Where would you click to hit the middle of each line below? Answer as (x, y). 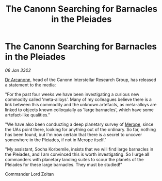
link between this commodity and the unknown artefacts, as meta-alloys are (81, 104)
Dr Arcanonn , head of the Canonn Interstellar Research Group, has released (81, 80)
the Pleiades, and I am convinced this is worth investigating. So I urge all (77, 154)
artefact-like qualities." (28, 115)
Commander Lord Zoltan (30, 174)
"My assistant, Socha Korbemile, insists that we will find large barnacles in (79, 149)
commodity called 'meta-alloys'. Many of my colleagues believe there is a (78, 99)
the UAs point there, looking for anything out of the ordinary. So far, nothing (81, 129)
